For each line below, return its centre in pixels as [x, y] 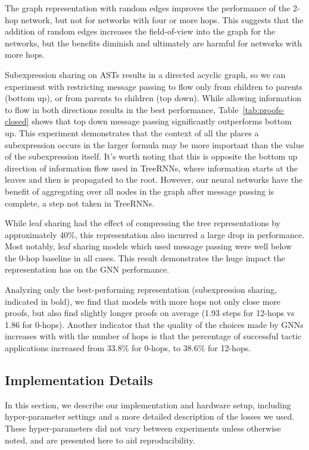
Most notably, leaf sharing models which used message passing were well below [149, 246]
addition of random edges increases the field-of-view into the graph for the [140, 31]
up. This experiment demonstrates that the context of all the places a [132, 132]
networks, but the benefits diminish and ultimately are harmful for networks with [154, 43]
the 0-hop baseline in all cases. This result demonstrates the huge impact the [145, 257]
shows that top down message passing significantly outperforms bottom [162, 121]
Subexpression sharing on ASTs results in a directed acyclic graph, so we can [145, 74]
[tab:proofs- [263, 109]
